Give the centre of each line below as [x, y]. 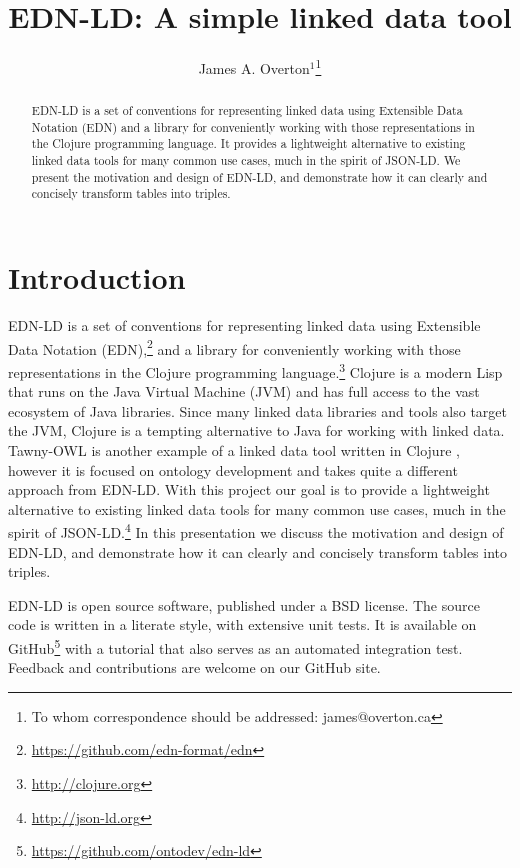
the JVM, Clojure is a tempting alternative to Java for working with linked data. [256, 430]
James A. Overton [254, 67]
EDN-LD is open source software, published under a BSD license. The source [244, 604]
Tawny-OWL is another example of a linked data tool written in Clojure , [234, 449]
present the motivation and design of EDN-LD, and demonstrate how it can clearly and [259, 176]
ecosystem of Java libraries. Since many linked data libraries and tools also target [257, 410]
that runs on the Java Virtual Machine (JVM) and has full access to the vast [244, 391]
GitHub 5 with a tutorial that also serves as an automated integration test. [235, 646]
